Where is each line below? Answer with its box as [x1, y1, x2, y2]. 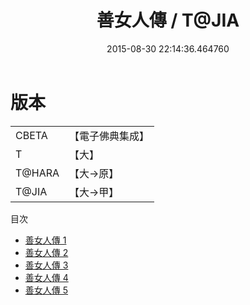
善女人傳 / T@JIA [96, 9, 240, 32]
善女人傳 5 [24, 284, 69, 296]
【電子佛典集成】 [69, 129, 150, 143]
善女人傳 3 [24, 259, 69, 271]
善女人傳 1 [24, 234, 67, 246]
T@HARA [15, 166, 60, 180]
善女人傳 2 [24, 246, 69, 258]
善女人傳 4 [24, 271, 69, 283]
